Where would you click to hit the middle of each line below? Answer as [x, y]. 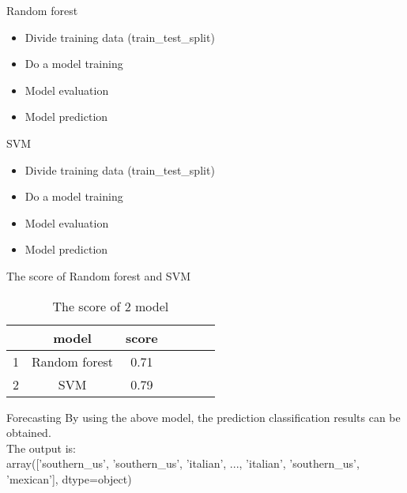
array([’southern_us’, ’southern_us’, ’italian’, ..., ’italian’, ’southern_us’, [183, 463]
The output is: [41, 448]
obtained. [29, 433]
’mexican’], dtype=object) [69, 478]
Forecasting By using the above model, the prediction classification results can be [203, 417]
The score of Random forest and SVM [98, 275]
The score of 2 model [111, 306]
